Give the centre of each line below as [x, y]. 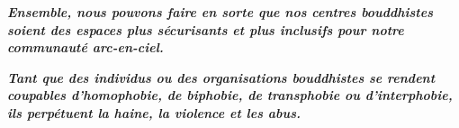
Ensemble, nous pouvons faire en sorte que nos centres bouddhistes [220, 12]
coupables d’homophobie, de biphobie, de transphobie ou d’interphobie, [230, 95]
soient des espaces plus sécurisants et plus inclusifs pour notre [206, 29]
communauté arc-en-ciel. [85, 47]
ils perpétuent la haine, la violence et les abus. [154, 112]
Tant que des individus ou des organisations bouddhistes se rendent [221, 77]
